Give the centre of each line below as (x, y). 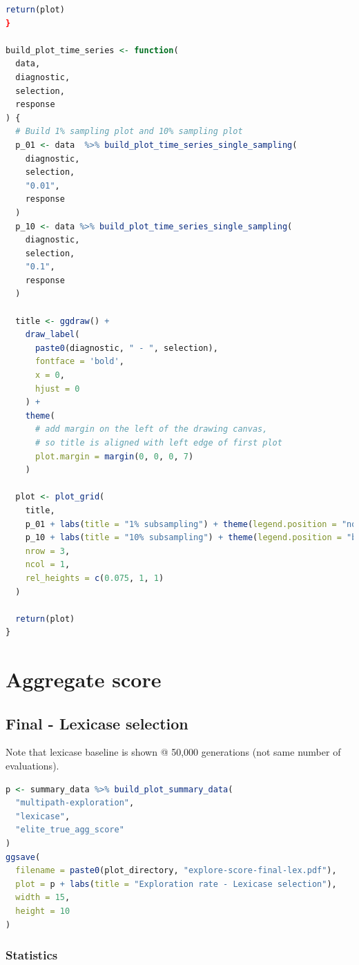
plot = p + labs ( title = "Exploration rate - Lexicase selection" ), (176, 884)
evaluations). (32, 766)
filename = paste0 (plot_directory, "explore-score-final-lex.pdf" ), (176, 871)
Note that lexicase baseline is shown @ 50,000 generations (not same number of (173, 752)
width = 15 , (43, 898)
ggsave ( (23, 857)
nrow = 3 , (48, 551)
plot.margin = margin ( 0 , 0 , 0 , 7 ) (114, 456)
